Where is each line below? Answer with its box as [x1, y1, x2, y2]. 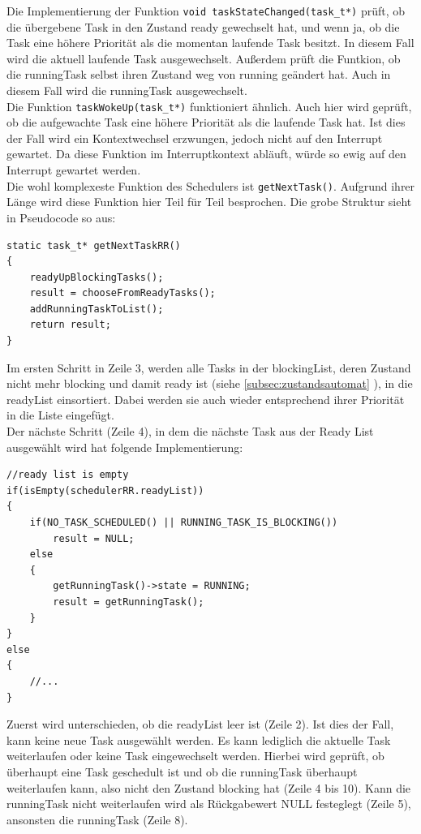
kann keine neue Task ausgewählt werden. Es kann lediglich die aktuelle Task [6, 731, 391, 748]
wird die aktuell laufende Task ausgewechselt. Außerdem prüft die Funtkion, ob [6, 49, 401, 67]
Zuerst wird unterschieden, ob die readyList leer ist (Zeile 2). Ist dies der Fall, [6, 716, 394, 733]
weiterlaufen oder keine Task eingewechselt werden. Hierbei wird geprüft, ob [6, 747, 384, 764]
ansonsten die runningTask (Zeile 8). [6, 810, 188, 828]
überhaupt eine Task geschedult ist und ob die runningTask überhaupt [6, 763, 358, 780]
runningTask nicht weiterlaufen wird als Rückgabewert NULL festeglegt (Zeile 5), [6, 795, 411, 812]
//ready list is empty [6, 469, 129, 481]
